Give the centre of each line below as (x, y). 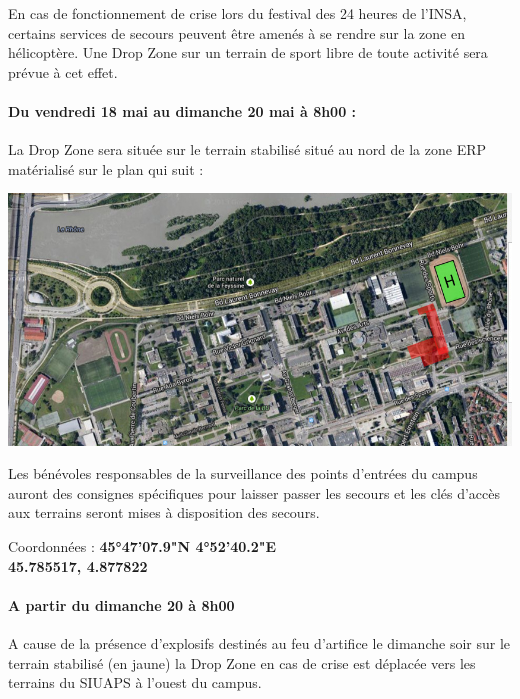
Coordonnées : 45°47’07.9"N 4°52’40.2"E (142, 546)
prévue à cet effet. (63, 71)
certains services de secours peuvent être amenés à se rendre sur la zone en (236, 32)
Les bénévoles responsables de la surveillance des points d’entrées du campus (243, 473)
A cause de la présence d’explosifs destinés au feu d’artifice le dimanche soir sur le (259, 643)
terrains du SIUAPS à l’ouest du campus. (135, 682)
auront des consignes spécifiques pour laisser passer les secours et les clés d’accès (254, 492)
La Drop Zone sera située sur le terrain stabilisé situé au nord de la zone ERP (247, 149)
